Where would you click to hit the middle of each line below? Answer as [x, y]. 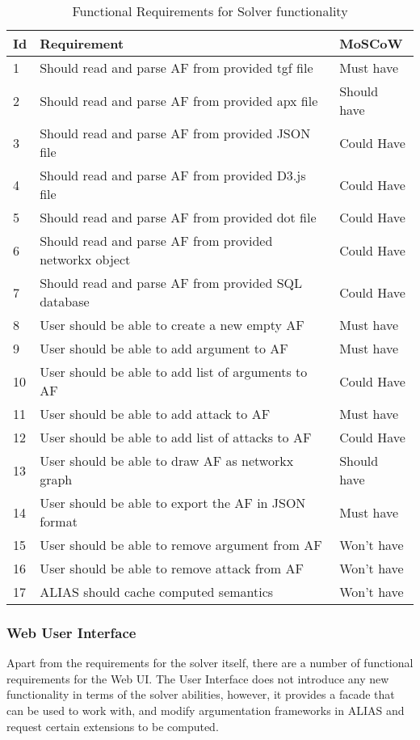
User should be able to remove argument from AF [181, 545]
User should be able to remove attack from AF [172, 568]
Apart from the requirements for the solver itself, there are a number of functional [210, 663]
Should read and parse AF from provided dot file [178, 217]
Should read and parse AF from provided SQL [171, 283]
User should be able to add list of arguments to [174, 372]
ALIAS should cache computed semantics [157, 592]
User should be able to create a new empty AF [172, 325]
